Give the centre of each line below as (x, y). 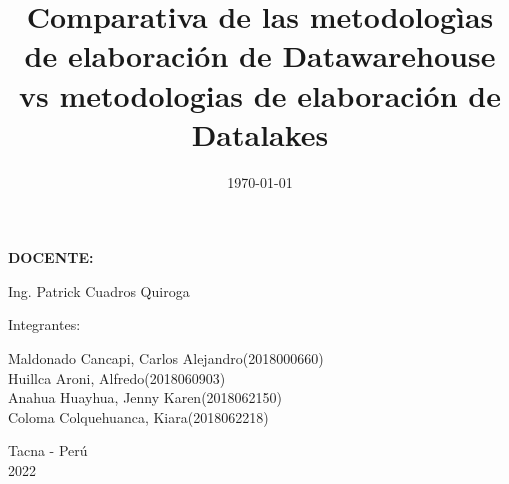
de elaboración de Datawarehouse (260, 55)
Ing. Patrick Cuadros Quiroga (99, 290)
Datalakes (260, 133)
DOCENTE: (51, 257)
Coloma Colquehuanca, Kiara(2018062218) (138, 416)
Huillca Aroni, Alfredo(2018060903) (117, 377)
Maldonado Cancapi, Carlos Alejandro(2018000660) (166, 358)
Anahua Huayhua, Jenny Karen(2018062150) (145, 397)
